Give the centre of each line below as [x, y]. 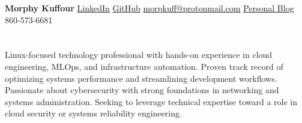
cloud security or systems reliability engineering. [93, 113]
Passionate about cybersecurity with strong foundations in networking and [142, 90]
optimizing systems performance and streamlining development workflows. [141, 78]
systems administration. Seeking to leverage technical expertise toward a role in [151, 101]
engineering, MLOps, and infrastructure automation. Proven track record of [144, 66]
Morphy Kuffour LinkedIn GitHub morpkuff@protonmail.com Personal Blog [149, 8]
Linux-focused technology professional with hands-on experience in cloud [139, 55]
